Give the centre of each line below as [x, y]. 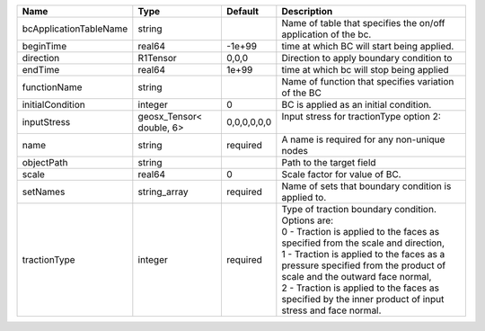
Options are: [308, 220]
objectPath [45, 162]
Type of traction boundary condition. [359, 209]
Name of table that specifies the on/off [363, 23]
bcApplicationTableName [75, 29]
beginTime [44, 46]
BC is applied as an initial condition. [357, 105]
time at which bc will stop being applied [365, 70]
